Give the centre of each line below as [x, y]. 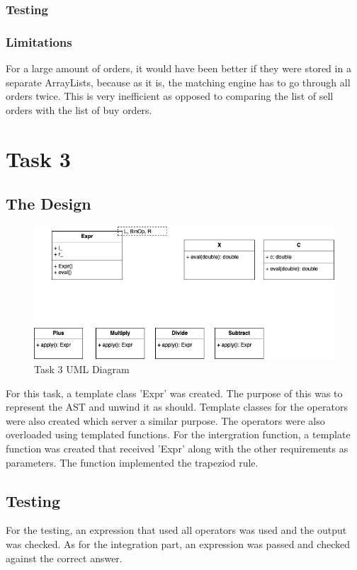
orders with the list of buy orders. [79, 109]
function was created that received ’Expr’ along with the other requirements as [177, 448]
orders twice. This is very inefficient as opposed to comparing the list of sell [170, 96]
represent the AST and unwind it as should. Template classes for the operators [177, 407]
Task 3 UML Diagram [82, 369]
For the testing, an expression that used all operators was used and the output [176, 530]
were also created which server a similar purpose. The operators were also [165, 420]
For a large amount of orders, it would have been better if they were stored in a [178, 68]
